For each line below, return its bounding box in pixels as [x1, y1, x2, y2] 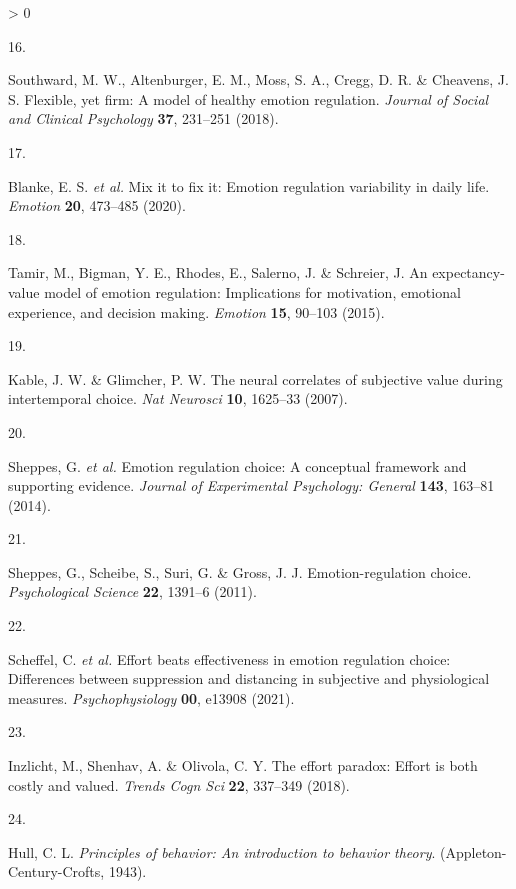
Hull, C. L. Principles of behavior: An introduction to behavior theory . [8, 841, 436, 862]
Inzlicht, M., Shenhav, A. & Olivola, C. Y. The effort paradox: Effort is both [8, 755, 478, 776]
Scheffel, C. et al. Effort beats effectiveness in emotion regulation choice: [8, 648, 451, 669]
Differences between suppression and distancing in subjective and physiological [8, 668, 490, 689]
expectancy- [432, 262, 505, 283]
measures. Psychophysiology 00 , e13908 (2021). [8, 687, 295, 708]
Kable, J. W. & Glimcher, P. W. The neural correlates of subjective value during [8, 368, 503, 389]
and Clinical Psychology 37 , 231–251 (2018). [8, 108, 279, 129]
